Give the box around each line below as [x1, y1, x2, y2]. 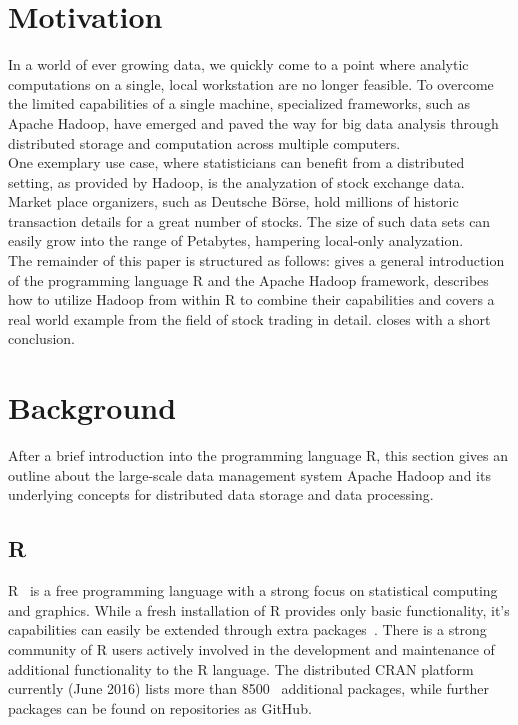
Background [8, 387, 177, 428]
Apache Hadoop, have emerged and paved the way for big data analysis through [8, 112, 499, 133]
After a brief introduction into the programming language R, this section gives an [8, 445, 508, 466]
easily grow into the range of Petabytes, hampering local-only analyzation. [8, 230, 464, 251]
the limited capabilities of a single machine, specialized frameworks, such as [8, 93, 471, 114]
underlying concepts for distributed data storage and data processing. [8, 484, 434, 505]
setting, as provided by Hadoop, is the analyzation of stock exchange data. [8, 171, 465, 192]
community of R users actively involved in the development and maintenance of [8, 638, 495, 659]
